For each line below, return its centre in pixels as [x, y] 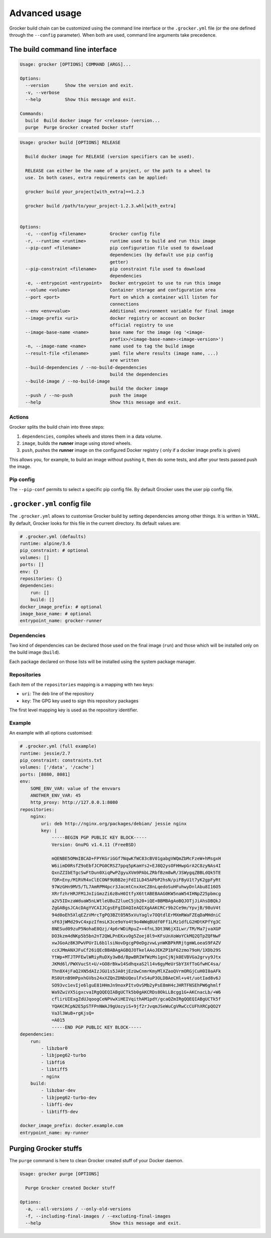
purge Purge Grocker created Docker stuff [80, 128]
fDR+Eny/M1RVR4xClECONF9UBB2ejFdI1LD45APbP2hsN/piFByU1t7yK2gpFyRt [136, 880]
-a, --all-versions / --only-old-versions [78, 1209]
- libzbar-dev [58, 1090]
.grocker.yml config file [50, 504]
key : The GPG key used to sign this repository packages [80, 701]
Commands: [32, 113]
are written [124, 360]
